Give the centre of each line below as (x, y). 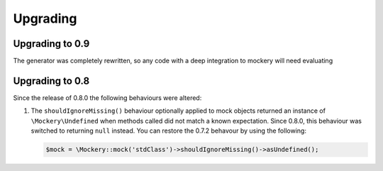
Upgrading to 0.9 (51, 44)
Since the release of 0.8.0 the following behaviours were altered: (107, 98)
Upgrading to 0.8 (51, 81)
